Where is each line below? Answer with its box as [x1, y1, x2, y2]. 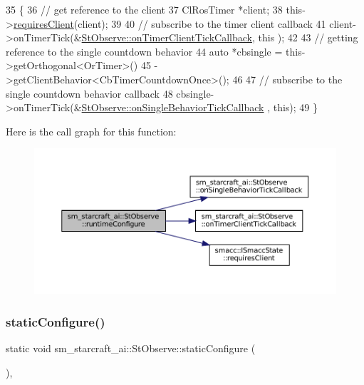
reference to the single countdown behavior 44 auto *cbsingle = [6, 43, 283, 58]
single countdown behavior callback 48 [6, 86, 173, 101]
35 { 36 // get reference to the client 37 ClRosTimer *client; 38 [6, 2, 283, 16]
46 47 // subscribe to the [232, 71, 343, 86]
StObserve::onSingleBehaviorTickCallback [81, 100, 264, 115]
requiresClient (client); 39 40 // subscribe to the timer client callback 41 [13, 16, 326, 31]
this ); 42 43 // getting [258, 30, 358, 45]
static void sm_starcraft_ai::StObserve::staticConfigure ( [6, 340, 256, 355]
